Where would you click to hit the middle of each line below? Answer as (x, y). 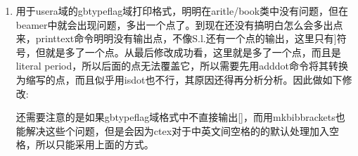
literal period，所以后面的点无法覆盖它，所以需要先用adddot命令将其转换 (182, 66)
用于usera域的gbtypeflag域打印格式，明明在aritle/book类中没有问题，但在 (182, 11)
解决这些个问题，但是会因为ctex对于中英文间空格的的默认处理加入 (178, 130)
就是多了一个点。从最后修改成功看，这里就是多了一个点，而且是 (193, 52)
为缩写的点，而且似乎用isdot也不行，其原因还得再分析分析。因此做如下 (179, 79)
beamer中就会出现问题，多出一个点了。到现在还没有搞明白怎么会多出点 (179, 24)
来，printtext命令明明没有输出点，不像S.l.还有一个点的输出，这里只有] (176, 38)
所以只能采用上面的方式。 (95, 144)
